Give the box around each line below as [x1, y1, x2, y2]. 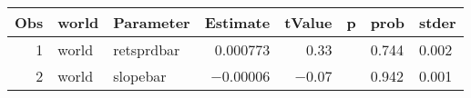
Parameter [113, 12, 190, 33]
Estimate [204, 12, 271, 33]
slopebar [113, 65, 167, 86]
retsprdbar [113, 39, 180, 60]
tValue [284, 12, 333, 33]
